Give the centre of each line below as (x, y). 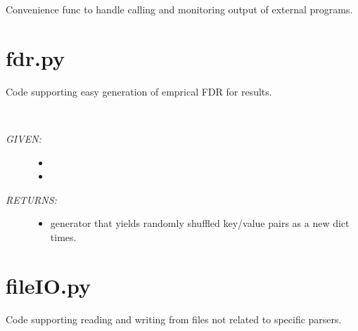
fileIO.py (48, 285)
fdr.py (35, 57)
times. (63, 236)
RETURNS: (31, 199)
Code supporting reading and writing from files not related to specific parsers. (174, 319)
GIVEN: (24, 138)
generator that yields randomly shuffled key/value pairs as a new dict (200, 223)
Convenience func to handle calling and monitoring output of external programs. (179, 9)
